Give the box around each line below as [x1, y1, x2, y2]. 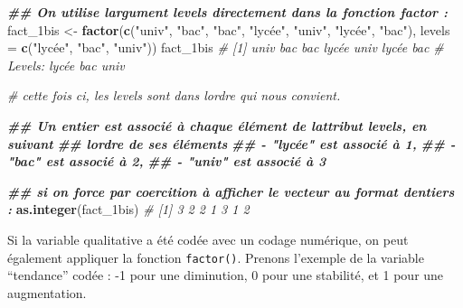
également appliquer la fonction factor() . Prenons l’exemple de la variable [7, 247, 424, 266]
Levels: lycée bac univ [7, 55, 125, 74]
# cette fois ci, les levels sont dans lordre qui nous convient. [7, 86, 341, 105]
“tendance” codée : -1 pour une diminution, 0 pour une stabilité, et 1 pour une [7, 266, 444, 285]
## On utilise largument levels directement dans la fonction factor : [7, 3, 448, 21]
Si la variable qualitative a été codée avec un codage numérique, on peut [7, 229, 409, 248]
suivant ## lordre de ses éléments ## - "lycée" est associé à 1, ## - [7, 134, 456, 153]
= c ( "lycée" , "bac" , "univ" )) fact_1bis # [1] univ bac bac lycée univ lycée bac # [7, 38, 444, 57]
